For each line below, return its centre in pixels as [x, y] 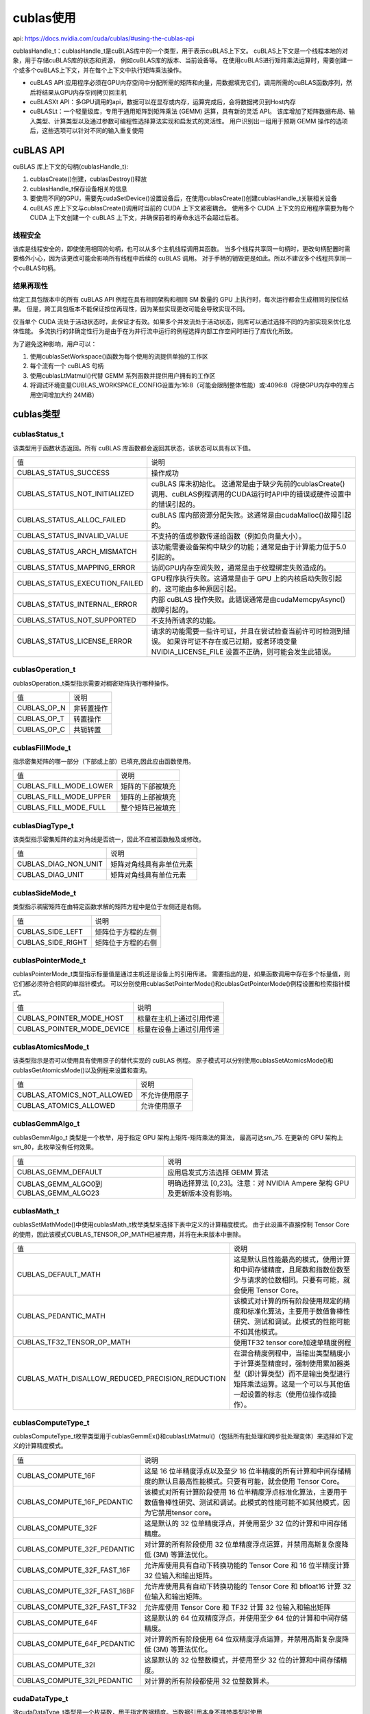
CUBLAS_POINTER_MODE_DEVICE [73, 1028]
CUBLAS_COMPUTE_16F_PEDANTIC [75, 1501]
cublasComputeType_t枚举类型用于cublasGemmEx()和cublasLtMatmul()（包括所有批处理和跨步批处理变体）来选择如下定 [183, 1436]
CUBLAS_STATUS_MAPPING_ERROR [76, 568]
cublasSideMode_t [45, 893]
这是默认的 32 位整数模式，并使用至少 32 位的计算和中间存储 [242, 1660]
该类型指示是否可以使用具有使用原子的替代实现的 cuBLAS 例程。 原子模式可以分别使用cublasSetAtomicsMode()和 [173, 1061]
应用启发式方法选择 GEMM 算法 [218, 1172]
